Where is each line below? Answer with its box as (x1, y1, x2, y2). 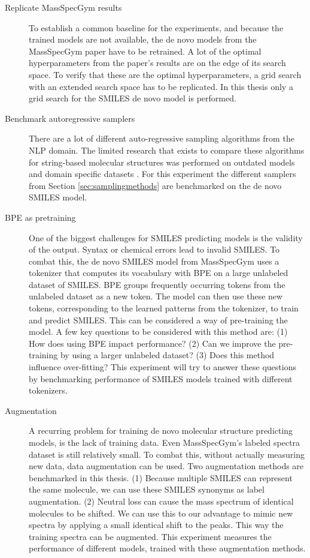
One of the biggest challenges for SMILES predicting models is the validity (29, 231, 303, 244)
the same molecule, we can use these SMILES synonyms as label (29, 483, 265, 496)
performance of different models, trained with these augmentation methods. (29, 542, 306, 554)
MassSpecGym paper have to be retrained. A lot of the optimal (29, 44, 262, 57)
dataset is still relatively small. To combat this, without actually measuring (29, 448, 305, 460)
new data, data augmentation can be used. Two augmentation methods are (29, 460, 304, 472)
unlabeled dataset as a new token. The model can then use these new (29, 290, 283, 302)
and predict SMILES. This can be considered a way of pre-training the (29, 313, 288, 326)
